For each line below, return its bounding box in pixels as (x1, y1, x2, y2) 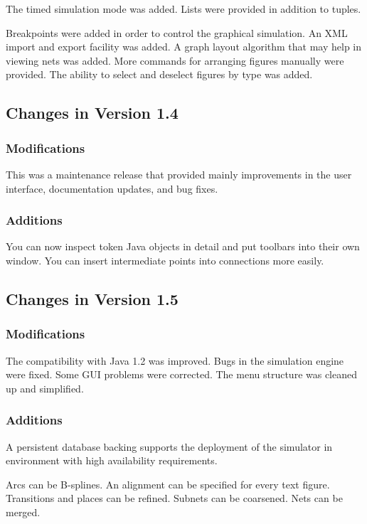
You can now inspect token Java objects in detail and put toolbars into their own (6, 239, 360, 254)
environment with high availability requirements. (6, 453, 218, 468)
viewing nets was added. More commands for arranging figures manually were (6, 53, 344, 68)
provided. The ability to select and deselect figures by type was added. (6, 67, 313, 82)
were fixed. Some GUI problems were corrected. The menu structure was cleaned (6, 367, 358, 382)
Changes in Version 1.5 (6, 287, 179, 309)
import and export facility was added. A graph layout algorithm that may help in (6, 39, 362, 54)
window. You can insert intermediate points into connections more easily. (6, 252, 324, 267)
